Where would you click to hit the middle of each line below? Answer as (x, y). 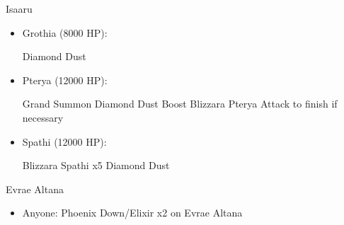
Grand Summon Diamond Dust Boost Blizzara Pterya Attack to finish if (180, 104)
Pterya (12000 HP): (65, 80)
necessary (43, 117)
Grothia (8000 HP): (65, 32)
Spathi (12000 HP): (64, 141)
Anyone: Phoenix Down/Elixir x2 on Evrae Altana (132, 213)
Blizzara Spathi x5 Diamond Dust (96, 165)
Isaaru (19, 8)
